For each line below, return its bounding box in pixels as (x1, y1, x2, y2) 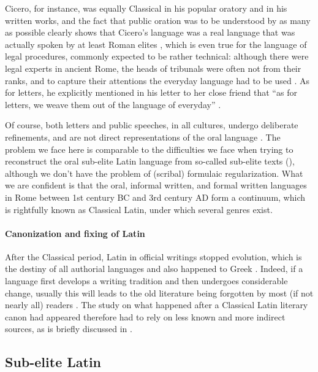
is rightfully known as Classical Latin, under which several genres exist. (5, 203, 273, 215)
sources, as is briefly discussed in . (5, 322, 132, 335)
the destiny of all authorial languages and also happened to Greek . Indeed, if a (5, 262, 303, 275)
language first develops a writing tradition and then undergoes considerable (5, 274, 288, 287)
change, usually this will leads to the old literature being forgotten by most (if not (5, 286, 314, 299)
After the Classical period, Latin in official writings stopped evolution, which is (5, 250, 302, 263)
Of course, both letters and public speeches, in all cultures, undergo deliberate (5, 118, 298, 131)
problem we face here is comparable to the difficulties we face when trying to (5, 142, 293, 155)
